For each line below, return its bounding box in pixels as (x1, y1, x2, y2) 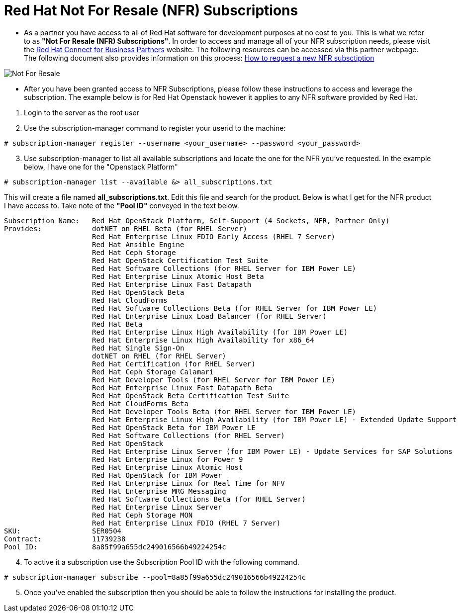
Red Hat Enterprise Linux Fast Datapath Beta (92, 383, 273, 392)
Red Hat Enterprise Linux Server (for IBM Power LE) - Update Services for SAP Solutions (92, 447, 453, 455)
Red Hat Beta (92, 320, 143, 328)
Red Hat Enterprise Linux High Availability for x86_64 (92, 336, 314, 344)
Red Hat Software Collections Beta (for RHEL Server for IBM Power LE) (92, 304, 377, 312)
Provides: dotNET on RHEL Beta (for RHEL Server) (4, 224, 247, 233)
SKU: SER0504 (4, 527, 122, 535)
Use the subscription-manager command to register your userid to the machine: (24, 123, 286, 132)
